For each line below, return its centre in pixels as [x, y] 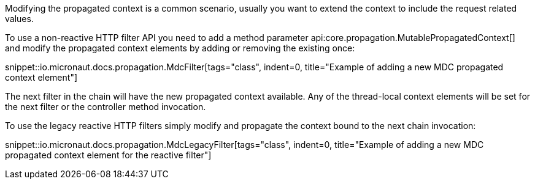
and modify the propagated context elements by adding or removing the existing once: [180, 48]
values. [19, 19]
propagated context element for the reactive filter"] [108, 155]
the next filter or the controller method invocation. [106, 107]
